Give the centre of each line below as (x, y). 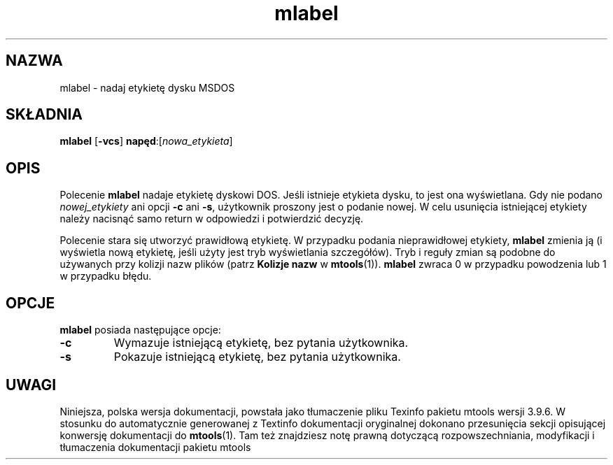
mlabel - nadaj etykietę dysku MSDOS (147, 87)
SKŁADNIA (44, 115)
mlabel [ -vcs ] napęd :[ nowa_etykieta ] (146, 141)
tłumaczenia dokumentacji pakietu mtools (155, 447)
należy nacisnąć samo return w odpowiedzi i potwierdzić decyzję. (212, 219)
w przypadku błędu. (106, 276)
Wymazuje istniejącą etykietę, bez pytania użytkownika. (261, 343)
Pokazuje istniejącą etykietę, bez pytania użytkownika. (257, 357)
